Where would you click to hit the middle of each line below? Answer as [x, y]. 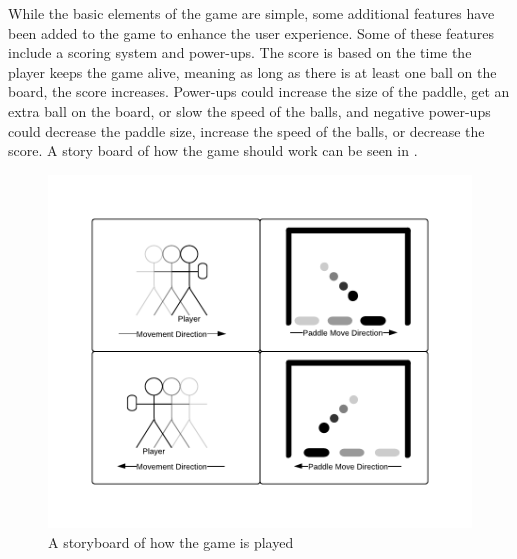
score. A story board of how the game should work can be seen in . [213, 150]
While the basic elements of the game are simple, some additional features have [251, 13]
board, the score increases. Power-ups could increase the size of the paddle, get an [259, 91]
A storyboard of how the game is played [171, 541]
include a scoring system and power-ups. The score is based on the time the [240, 52]
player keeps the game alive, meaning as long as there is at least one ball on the [252, 71]
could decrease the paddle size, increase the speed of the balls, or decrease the [246, 130]
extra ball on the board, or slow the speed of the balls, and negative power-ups [249, 110]
